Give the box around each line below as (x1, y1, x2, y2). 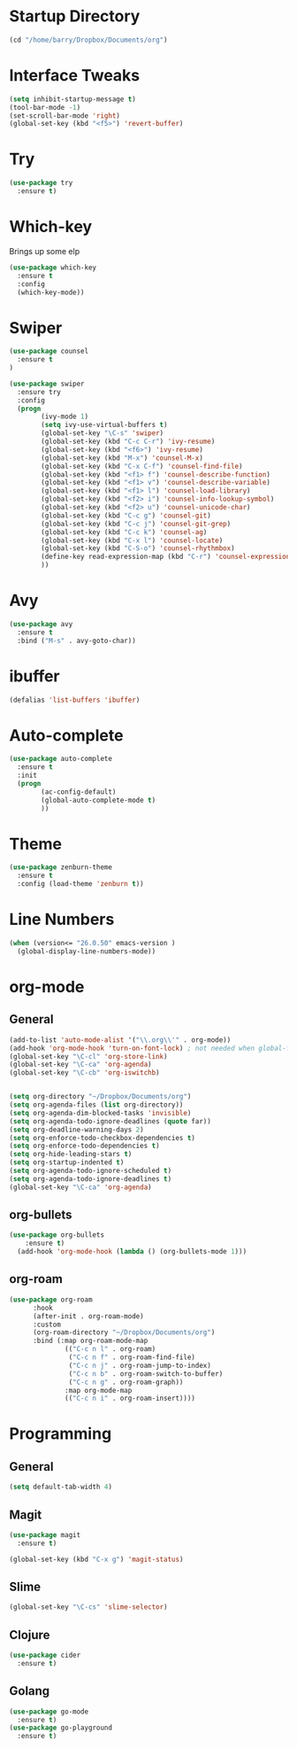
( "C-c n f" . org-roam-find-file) (68, 1353, 196, 1362)
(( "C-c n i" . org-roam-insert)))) (65, 1394, 196, 1403)
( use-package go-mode (9, 1707, 89, 1716)
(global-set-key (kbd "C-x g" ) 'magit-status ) (9, 1555, 184, 1564)
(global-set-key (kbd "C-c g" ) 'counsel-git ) (41, 511, 212, 520)
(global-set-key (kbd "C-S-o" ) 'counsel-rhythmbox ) (41, 544, 236, 553)
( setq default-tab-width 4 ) (9, 1482, 113, 1492)
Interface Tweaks (9, 66, 141, 85)
